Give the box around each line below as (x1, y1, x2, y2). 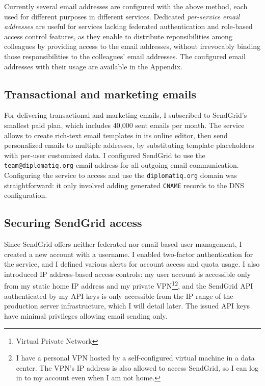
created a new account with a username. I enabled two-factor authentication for (4, 248, 253, 259)
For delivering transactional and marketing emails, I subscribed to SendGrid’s (4, 110, 247, 120)
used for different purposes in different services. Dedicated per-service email (4, 11, 240, 21)
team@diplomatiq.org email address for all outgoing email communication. (4, 160, 239, 170)
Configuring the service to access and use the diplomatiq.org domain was (4, 169, 237, 180)
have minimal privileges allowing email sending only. (4, 310, 168, 321)
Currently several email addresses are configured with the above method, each (4, 1, 248, 11)
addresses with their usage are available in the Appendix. (4, 61, 183, 71)
